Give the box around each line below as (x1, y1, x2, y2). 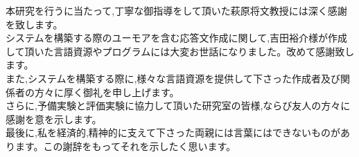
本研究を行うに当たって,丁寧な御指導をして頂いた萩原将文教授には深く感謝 (6, 3, 347, 17)
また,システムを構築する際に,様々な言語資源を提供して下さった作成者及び (6, 71, 340, 85)
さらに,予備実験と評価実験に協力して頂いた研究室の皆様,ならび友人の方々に (6, 98, 351, 113)
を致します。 (6, 17, 63, 31)
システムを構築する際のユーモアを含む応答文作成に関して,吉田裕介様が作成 (6, 30, 348, 45)
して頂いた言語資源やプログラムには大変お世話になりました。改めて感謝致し (6, 44, 355, 58)
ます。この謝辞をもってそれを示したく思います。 (15, 138, 236, 153)
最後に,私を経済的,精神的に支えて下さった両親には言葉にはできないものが (6, 125, 341, 140)
